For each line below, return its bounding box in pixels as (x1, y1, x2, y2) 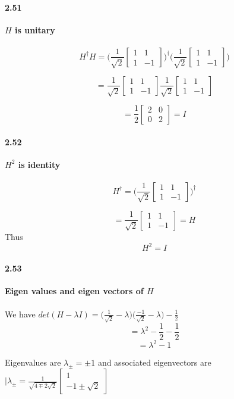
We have (5, 307, 36, 320)
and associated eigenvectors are (97, 356, 211, 369)
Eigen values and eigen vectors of (5, 284, 144, 297)
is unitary (15, 23, 55, 36)
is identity (18, 158, 61, 170)
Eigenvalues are (5, 356, 61, 369)
